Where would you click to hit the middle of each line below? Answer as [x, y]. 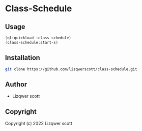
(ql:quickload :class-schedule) [38, 38]
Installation [23, 58]
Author [16, 84]
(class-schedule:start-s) [31, 42]
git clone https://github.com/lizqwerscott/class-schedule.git [71, 69]
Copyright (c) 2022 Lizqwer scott [39, 124]
